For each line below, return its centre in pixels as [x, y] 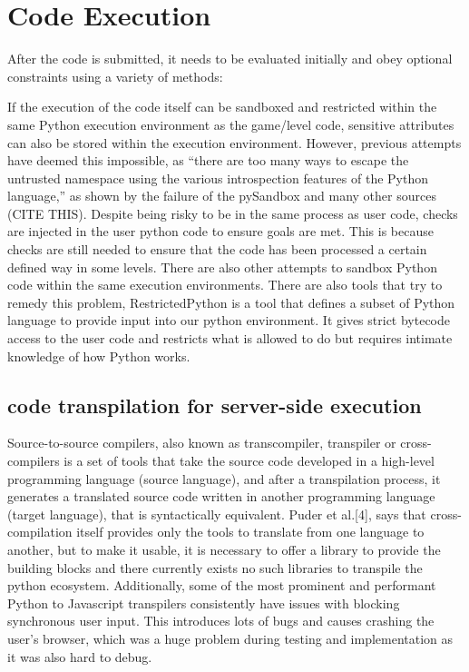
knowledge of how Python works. [99, 356]
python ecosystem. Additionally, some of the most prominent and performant [222, 585]
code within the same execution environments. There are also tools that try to [225, 285]
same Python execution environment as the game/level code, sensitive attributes [231, 124]
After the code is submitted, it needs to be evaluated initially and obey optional [230, 59]
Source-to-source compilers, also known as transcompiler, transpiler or [202, 443]
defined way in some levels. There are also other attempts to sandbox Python [222, 267]
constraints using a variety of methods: [115, 76]
